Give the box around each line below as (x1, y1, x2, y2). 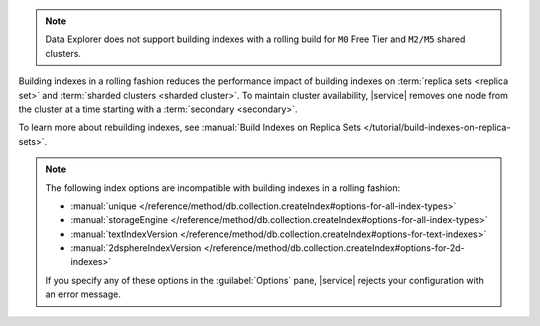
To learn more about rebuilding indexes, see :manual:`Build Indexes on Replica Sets (18, 121, 362, 134)
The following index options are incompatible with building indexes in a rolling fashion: (45, 181, 400, 194)
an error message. (45, 288, 122, 300)
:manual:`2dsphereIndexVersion (70, 242, 202, 254)
